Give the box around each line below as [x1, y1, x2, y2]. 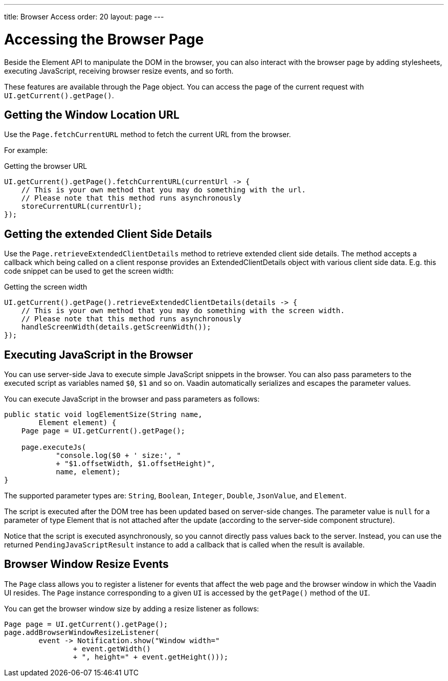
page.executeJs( [21, 443, 86, 452]
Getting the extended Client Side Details [4, 227, 212, 240]
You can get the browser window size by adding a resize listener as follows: [4, 604, 259, 613]
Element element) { [38, 419, 117, 427]
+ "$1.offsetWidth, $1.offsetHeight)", [56, 459, 216, 468]
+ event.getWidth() [73, 644, 151, 653]
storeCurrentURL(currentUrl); [21, 202, 142, 211]
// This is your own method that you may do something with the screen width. [21, 306, 345, 315]
